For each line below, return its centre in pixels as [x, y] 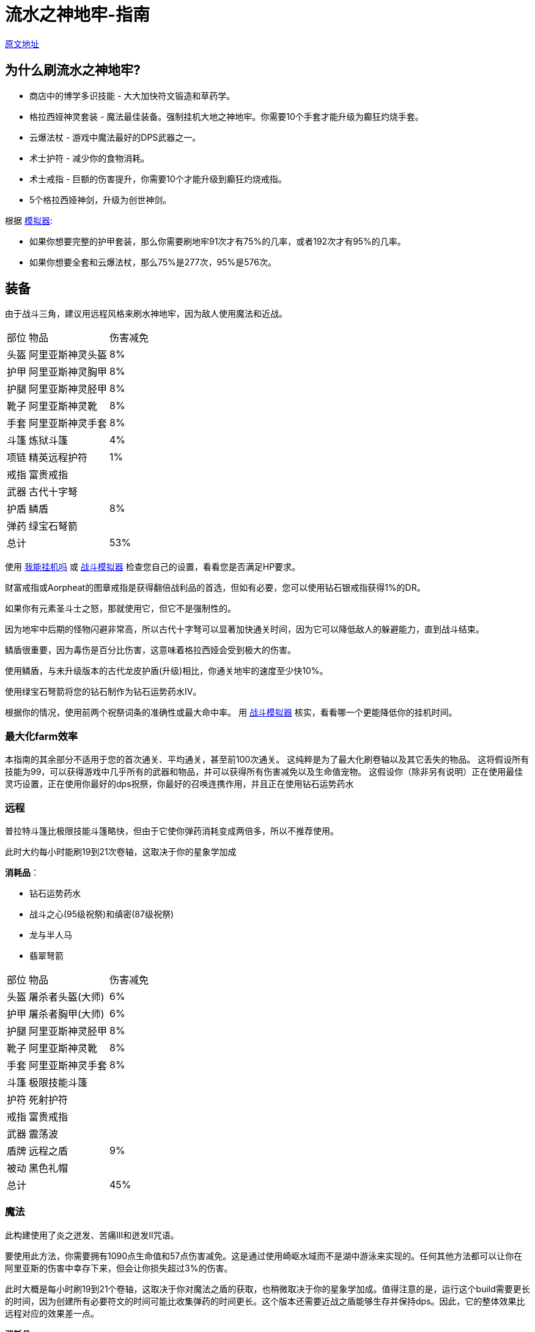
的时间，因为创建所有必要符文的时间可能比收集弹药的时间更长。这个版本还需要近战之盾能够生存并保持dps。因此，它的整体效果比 [265, 1301]
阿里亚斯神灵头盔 [68, 355]
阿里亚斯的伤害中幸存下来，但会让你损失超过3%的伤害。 [119, 1268]
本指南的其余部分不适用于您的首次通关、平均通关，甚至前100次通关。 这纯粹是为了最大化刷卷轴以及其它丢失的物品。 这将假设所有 [267, 760]
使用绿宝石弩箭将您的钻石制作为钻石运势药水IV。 [103, 692]
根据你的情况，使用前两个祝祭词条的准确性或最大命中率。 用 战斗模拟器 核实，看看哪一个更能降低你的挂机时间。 [231, 712]
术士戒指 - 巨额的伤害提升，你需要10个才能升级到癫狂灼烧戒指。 [158, 179]
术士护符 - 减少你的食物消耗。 [90, 158]
